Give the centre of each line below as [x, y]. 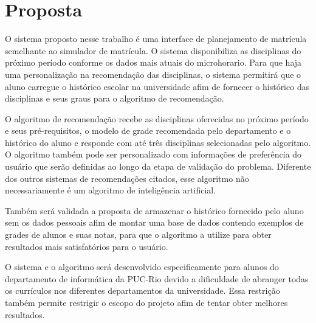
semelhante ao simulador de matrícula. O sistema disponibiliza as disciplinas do [153, 50]
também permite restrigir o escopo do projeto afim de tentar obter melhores [146, 302]
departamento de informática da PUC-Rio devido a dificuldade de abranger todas [157, 278]
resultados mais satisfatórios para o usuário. [87, 246]
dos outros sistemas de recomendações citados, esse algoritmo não [127, 178]
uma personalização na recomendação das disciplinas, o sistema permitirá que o [153, 74]
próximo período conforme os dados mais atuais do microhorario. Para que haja [153, 62]
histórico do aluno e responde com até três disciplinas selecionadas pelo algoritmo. [158, 142]
